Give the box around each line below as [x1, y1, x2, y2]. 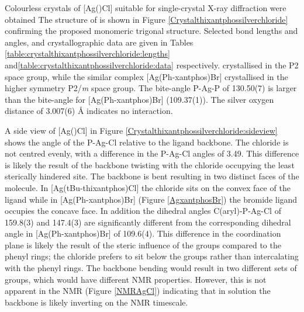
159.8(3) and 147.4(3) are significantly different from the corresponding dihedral [5, 216, 291, 228]
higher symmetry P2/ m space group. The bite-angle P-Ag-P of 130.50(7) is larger [5, 82, 297, 94]
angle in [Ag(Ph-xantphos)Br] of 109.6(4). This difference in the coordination [5, 227, 281, 240]
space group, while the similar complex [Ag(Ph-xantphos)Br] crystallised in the [5, 70, 288, 82]
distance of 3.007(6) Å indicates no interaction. [5, 105, 173, 117]
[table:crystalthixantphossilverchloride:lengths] [5, 47, 170, 60]
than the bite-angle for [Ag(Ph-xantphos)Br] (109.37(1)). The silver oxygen [5, 93, 274, 105]
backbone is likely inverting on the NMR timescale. [5, 296, 188, 308]
